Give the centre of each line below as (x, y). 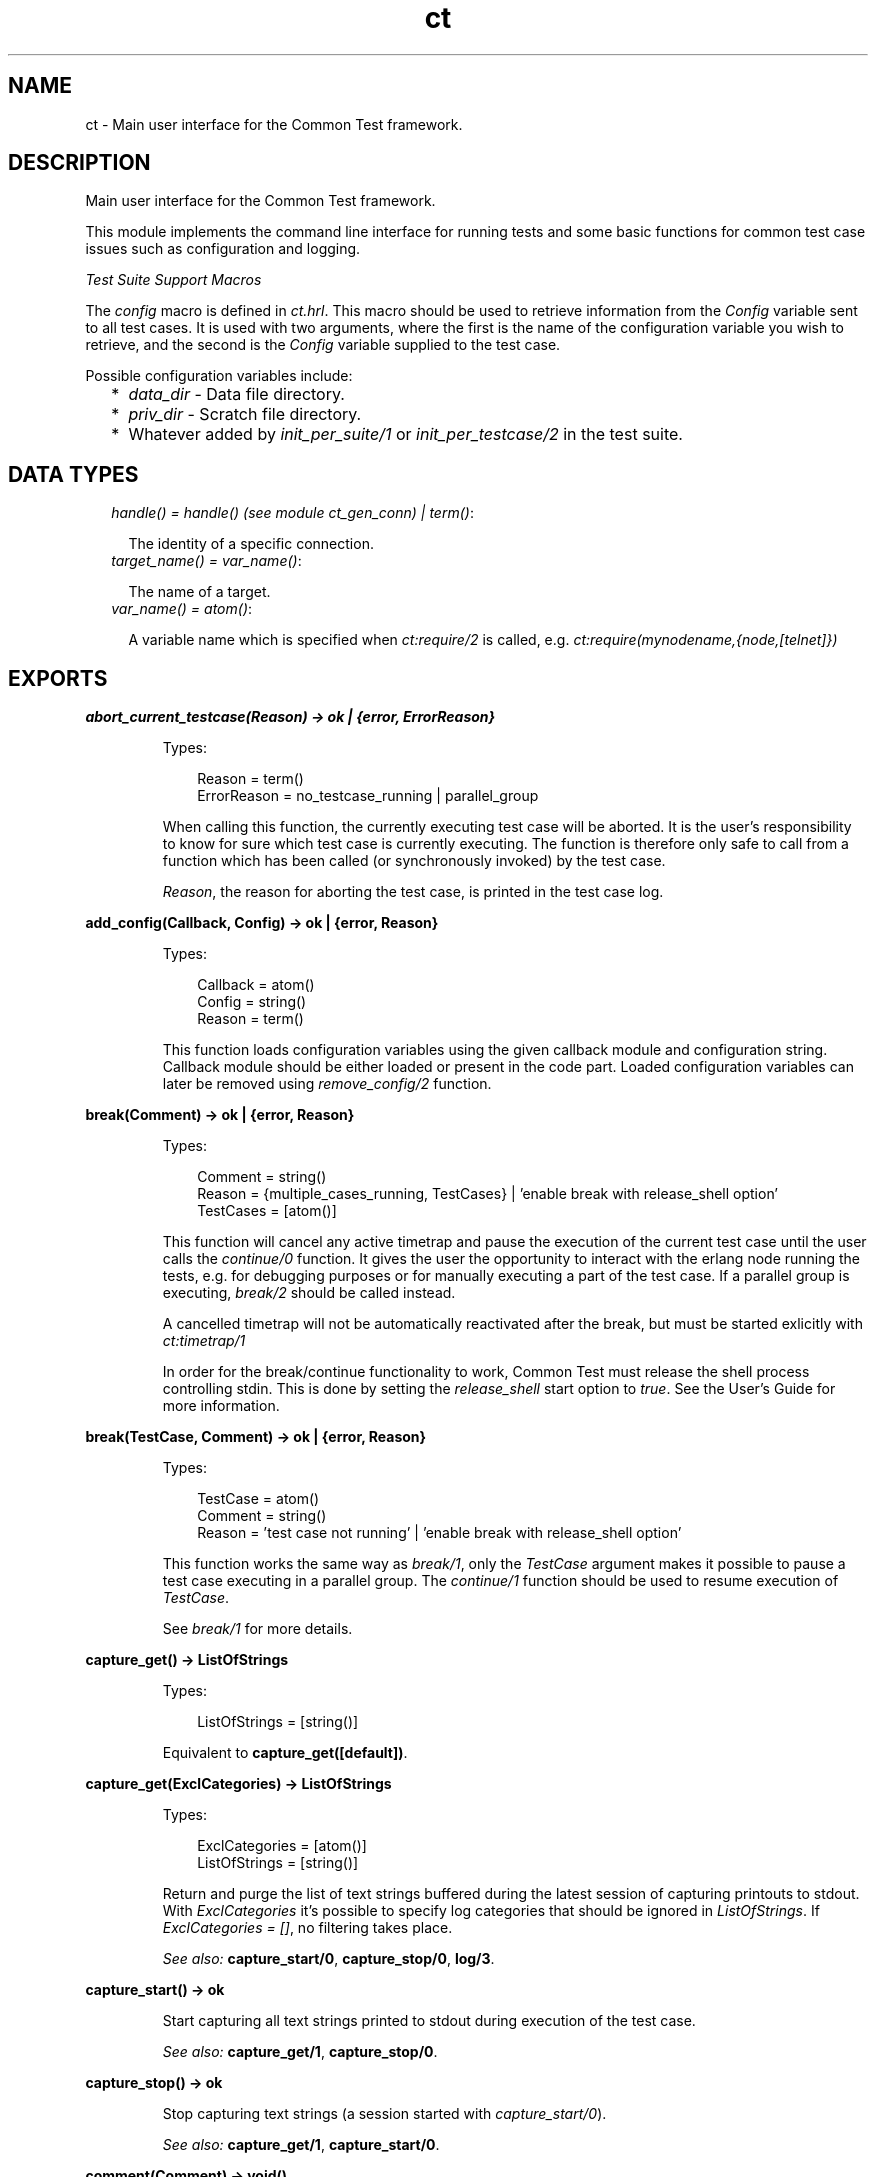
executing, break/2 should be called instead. (309, 1293)
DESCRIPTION (79, 163)
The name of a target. (199, 592)
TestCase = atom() (258, 1499)
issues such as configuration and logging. (223, 249)
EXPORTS (58, 678)
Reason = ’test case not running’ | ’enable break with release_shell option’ (439, 1533)
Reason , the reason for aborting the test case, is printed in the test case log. (413, 892)
